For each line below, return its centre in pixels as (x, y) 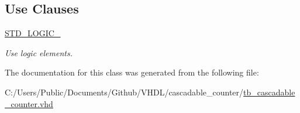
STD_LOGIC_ (33, 33)
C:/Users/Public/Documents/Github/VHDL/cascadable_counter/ (124, 92)
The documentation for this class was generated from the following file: (132, 72)
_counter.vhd (29, 103)
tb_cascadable (269, 92)
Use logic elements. (39, 52)
